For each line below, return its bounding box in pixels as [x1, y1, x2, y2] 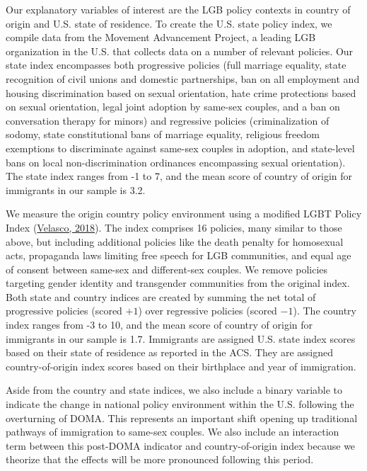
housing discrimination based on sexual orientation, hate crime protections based [6, 85, 356, 100]
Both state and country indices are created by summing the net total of [6, 289, 316, 304]
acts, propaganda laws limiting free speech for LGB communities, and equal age [6, 248, 351, 263]
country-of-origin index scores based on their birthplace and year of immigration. [6, 358, 356, 373]
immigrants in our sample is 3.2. [6, 182, 146, 197]
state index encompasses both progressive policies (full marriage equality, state [6, 57, 346, 72]
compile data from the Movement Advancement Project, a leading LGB [6, 30, 316, 45]
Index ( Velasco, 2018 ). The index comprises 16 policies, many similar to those [6, 220, 342, 234]
